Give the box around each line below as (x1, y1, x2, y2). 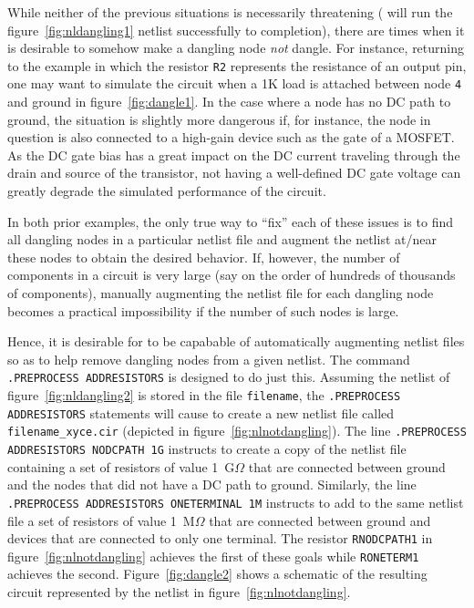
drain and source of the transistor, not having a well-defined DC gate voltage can (7, 163, 461, 182)
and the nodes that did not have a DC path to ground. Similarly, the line (7, 475, 417, 494)
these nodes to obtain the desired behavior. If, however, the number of (7, 247, 400, 266)
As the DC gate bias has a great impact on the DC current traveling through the (7, 145, 460, 164)
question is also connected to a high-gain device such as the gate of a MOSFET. (7, 128, 455, 147)
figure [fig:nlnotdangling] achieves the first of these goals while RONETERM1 (7, 546, 419, 565)
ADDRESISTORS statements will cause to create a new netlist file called (7, 403, 395, 422)
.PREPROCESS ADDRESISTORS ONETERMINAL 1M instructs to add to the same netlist (7, 492, 464, 511)
